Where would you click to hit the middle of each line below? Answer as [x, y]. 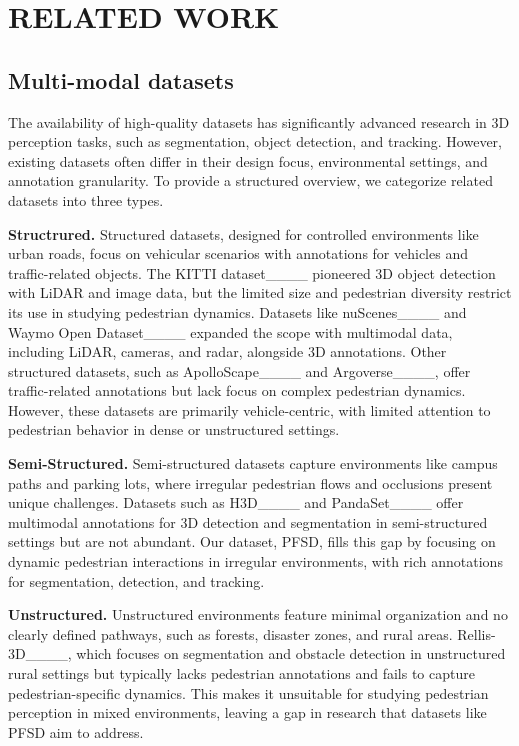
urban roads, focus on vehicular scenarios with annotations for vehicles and [238, 253]
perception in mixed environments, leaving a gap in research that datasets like [247, 712]
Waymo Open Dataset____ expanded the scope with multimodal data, [230, 331]
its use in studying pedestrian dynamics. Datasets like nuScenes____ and [237, 311]
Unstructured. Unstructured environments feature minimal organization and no [258, 614]
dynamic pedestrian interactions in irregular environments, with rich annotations [255, 561]
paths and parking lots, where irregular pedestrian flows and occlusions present [250, 482]
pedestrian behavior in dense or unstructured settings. [174, 429]
